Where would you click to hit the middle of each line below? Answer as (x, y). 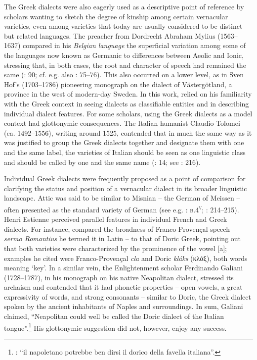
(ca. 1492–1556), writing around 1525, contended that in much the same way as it (128, 132)
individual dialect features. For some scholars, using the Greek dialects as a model (128, 113)
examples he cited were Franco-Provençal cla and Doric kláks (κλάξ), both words (126, 258)
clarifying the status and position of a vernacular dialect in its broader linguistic (126, 188)
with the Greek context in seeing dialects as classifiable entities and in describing (127, 103)
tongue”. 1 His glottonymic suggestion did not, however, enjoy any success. (115, 327)
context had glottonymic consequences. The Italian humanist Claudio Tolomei (122, 123)
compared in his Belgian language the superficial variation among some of (134, 45)
